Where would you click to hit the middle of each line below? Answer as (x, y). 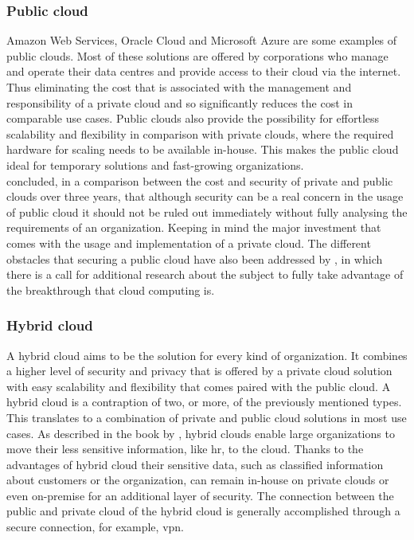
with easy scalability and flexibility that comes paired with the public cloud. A (199, 386)
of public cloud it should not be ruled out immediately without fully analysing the (207, 211)
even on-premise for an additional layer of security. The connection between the (200, 495)
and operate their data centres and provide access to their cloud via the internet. (204, 71)
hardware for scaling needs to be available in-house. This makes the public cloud (203, 149)
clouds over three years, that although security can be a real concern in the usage (205, 196)
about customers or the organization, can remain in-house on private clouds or (198, 480)
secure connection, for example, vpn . (96, 527)
